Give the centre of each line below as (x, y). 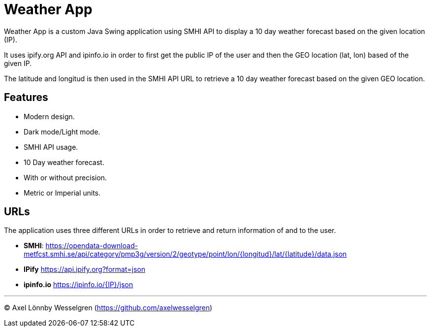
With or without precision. (65, 177)
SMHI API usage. (51, 147)
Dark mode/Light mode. (62, 132)
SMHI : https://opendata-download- (81, 246)
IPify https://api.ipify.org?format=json (85, 269)
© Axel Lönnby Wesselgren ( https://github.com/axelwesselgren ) (108, 308)
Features (26, 98)
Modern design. (49, 116)
